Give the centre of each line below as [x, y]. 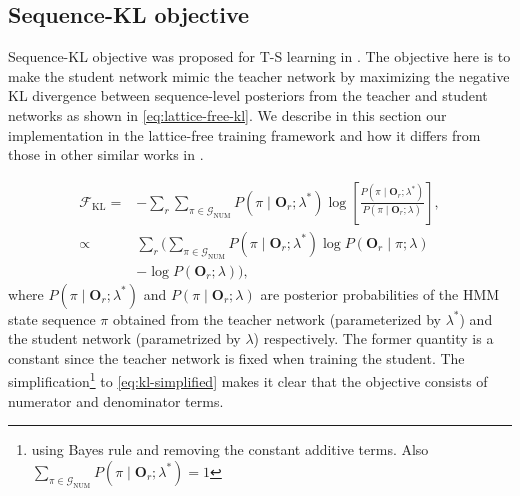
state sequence [52, 318]
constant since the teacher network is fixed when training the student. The [236, 357]
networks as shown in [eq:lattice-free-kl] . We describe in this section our [227, 114]
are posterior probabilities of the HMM [380, 293]
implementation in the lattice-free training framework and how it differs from [244, 134]
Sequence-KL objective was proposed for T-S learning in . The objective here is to [259, 56]
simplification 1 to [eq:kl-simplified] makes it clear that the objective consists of [248, 380]
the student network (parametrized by [124, 338]
